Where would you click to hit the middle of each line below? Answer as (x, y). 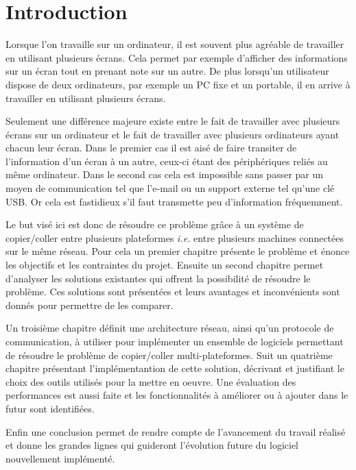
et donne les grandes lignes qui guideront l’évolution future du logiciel (152, 445)
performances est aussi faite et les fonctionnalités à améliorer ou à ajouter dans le (177, 395)
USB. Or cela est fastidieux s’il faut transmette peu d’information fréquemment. (174, 201)
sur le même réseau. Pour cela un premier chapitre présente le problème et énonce (178, 251)
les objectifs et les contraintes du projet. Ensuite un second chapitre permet (165, 265)
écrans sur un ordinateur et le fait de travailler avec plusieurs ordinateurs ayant (173, 134)
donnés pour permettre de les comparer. (90, 305)
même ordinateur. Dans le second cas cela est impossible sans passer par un (165, 174)
